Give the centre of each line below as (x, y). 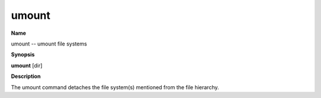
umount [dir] (27, 66)
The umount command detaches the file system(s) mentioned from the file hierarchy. (115, 87)
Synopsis (23, 55)
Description (26, 76)
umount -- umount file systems (49, 44)
